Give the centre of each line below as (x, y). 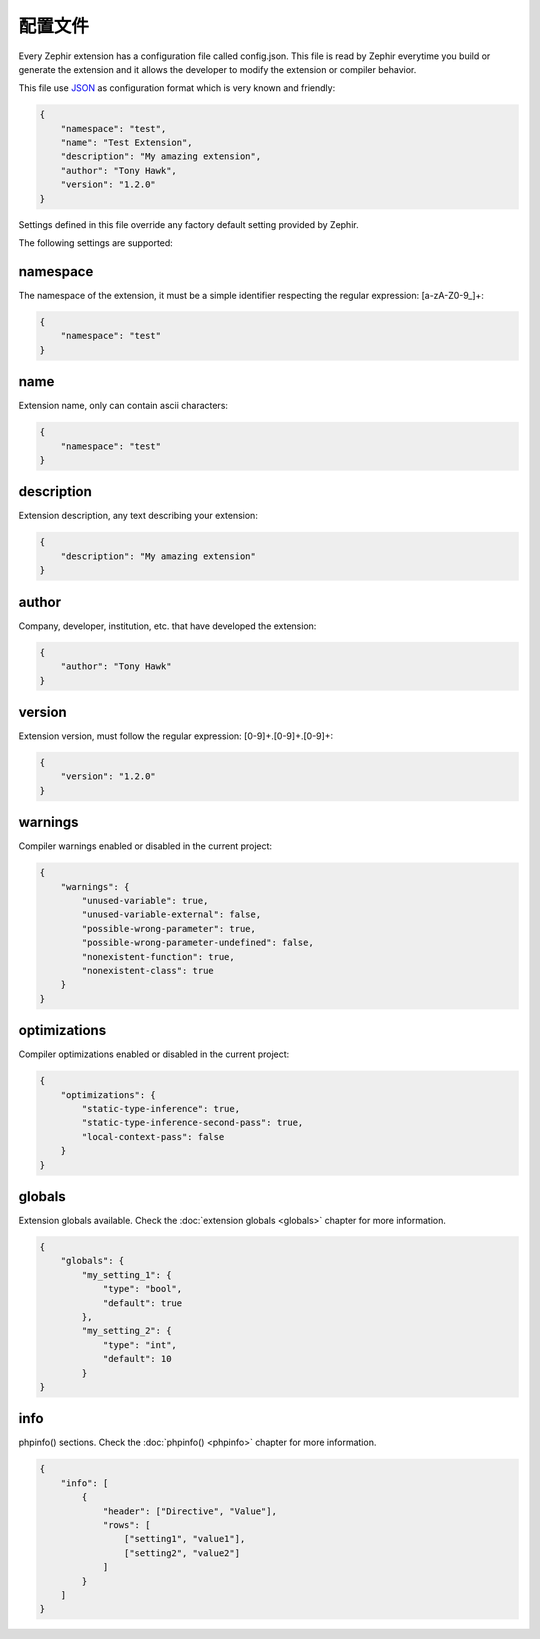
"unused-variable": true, (145, 901)
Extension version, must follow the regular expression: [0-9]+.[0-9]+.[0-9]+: (176, 736)
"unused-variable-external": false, (171, 914)
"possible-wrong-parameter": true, (169, 928)
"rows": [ (126, 1525)
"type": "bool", (142, 1289)
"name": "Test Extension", (127, 143)
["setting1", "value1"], (184, 1539)
